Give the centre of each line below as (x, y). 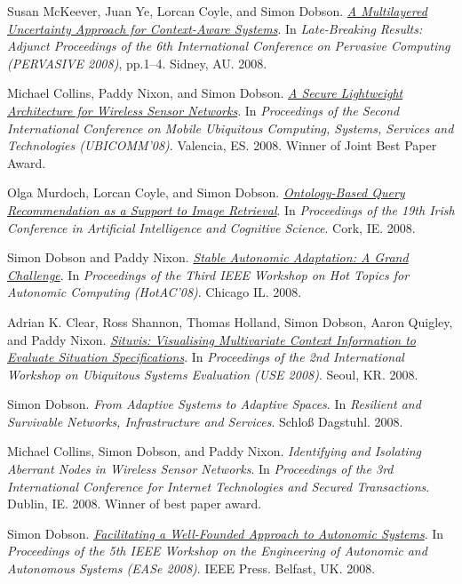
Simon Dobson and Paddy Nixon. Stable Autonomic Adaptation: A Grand (208, 257)
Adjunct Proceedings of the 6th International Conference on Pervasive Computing (229, 46)
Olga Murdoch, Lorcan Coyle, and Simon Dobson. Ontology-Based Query (206, 192)
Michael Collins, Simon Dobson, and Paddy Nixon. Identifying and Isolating (214, 451)
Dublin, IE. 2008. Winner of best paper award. (135, 504)
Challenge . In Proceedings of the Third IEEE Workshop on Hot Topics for (208, 274)
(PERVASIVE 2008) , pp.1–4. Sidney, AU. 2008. (137, 63)
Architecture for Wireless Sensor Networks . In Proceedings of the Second (203, 110)
